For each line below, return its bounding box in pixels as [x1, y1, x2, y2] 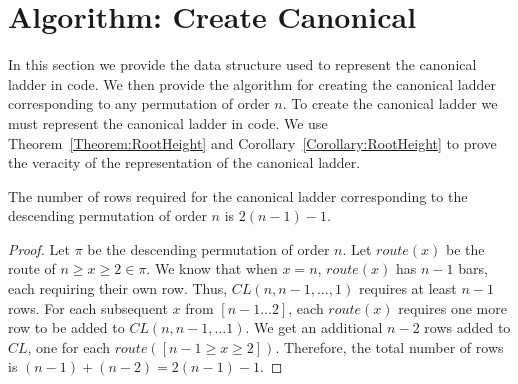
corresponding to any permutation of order [8, 93, 270, 114]
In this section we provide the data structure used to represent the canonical [8, 54, 477, 75]
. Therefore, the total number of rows [275, 336, 504, 357]
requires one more [398, 297, 507, 318]
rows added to [424, 317, 511, 338]
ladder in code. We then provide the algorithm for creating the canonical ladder [8, 73, 496, 94]
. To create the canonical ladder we [282, 93, 498, 114]
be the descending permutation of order [87, 238, 330, 259]
